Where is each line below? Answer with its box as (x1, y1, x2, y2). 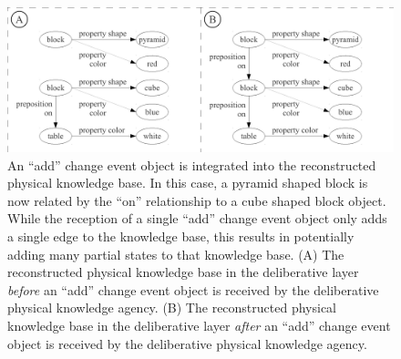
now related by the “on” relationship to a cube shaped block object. (7, 190, 386, 210)
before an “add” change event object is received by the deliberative (7, 280, 379, 299)
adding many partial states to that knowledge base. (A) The (7, 244, 344, 263)
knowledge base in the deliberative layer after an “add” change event (7, 315, 391, 334)
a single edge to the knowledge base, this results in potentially (7, 226, 355, 245)
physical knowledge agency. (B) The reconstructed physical (7, 298, 336, 317)
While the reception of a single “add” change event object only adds (7, 209, 387, 228)
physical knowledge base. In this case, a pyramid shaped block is (7, 173, 368, 192)
